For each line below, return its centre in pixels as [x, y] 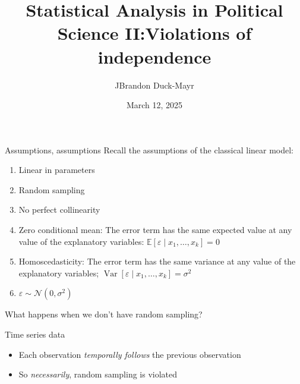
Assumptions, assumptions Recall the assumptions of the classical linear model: [149, 149]
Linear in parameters [57, 170]
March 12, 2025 [154, 105]
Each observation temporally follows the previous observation [130, 354]
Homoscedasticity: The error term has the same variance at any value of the [157, 261]
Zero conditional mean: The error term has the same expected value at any [155, 230]
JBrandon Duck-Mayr [154, 85]
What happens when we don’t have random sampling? [104, 314]
